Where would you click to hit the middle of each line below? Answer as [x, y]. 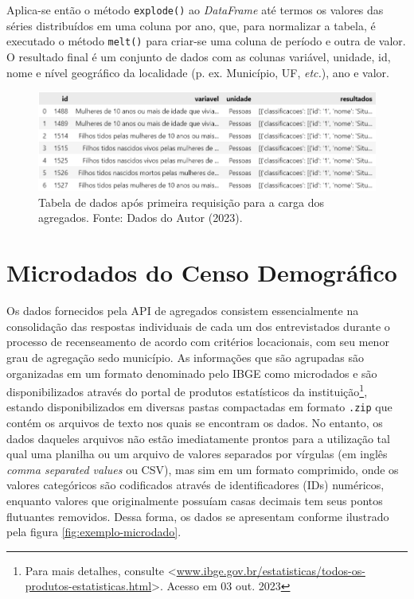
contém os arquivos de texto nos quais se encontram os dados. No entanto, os [195, 423]
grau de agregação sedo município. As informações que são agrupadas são [185, 357]
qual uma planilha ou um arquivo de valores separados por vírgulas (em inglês [197, 454]
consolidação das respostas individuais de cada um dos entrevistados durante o [198, 326]
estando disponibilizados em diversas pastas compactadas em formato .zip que [199, 407]
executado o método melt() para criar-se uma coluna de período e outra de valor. [206, 41]
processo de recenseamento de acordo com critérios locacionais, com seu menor [198, 342]
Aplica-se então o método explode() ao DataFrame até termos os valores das [195, 10]
